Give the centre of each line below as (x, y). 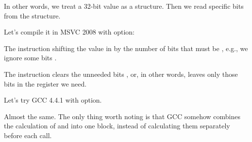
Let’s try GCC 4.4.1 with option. (53, 100)
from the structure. (32, 15)
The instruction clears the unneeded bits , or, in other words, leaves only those (121, 74)
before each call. (28, 135)
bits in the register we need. (45, 83)
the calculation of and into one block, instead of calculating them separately (117, 126)
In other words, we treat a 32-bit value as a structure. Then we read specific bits (124, 6)
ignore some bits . (30, 58)
